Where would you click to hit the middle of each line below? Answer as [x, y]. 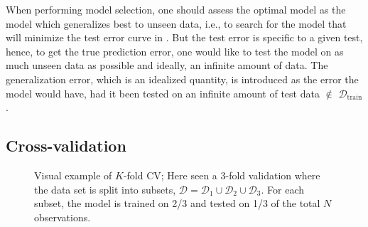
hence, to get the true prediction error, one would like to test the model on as [175, 51]
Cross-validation [66, 146]
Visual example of [73, 175]
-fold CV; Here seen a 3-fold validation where [222, 175]
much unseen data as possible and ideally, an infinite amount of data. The [167, 65]
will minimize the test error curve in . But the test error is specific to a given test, [184, 37]
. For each [282, 189]
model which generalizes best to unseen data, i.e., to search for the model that [176, 23]
